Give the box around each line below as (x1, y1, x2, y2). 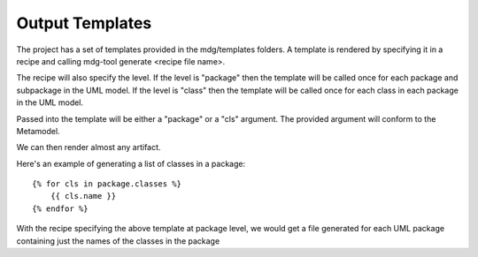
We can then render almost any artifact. (16, 142, 161, 153)
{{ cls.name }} (50, 191, 117, 201)
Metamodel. (16, 125, 61, 136)
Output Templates (16, 13, 152, 33)
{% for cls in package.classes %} (32, 179, 181, 189)
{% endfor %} (32, 203, 89, 214)
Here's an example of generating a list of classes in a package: (16, 158, 246, 169)
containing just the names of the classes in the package (16, 235, 220, 246)
